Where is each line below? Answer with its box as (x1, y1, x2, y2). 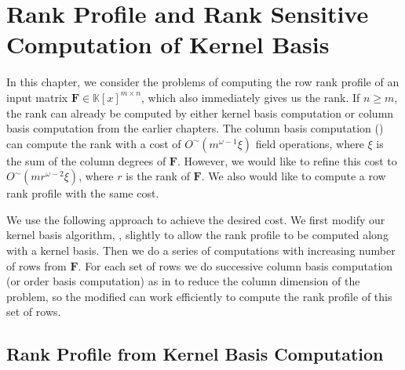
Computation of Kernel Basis (6, 28, 330, 60)
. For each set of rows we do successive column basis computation (78, 257, 393, 274)
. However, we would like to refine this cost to (177, 152, 397, 169)
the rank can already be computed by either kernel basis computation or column (6, 104, 394, 121)
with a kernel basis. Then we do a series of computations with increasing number (6, 242, 396, 259)
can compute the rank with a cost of (6, 135, 181, 151)
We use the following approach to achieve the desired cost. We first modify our (6, 211, 385, 227)
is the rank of (126, 168, 190, 184)
